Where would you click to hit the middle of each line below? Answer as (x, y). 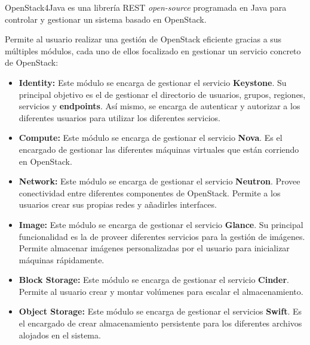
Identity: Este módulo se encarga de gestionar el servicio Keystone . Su (153, 82)
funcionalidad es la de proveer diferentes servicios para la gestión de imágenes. (162, 236)
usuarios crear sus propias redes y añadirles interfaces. (118, 204)
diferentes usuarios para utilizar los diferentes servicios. (119, 117)
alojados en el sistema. (60, 335)
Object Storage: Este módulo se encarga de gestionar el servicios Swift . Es (160, 311)
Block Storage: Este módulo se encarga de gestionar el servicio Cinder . (154, 280)
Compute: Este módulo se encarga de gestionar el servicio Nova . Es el (151, 138)
